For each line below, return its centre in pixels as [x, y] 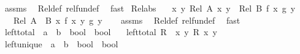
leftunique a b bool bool [61, 43]
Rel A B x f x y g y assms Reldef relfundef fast [127, 20]
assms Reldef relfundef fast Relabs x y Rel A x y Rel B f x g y [150, 8]
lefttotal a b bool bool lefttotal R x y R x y [111, 32]
